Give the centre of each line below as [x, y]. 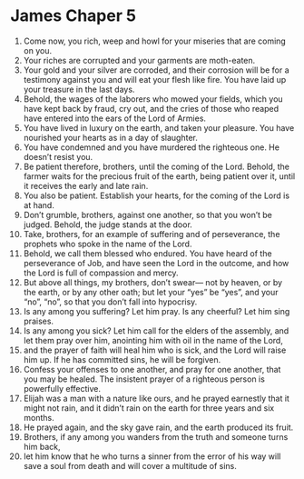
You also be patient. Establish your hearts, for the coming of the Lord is [156, 195]
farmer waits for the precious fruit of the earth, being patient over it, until [159, 176]
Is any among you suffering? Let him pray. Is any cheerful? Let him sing [157, 311]
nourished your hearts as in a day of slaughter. [111, 137]
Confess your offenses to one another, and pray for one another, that [152, 369]
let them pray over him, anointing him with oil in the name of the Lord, [153, 340]
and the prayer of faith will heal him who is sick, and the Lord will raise [155, 350]
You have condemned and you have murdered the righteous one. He [152, 147]
